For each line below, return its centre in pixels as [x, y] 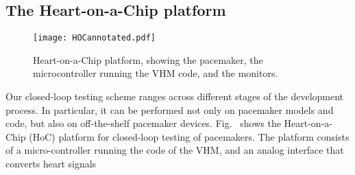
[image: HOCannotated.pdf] [94, 38]
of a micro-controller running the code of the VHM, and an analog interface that [175, 150]
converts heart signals [51, 164]
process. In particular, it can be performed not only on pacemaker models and [170, 109]
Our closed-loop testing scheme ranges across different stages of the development [175, 96]
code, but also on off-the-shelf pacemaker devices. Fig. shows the [143, 123]
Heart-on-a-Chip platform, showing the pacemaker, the [148, 59]
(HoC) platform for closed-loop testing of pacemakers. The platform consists [189, 136]
